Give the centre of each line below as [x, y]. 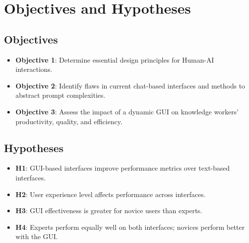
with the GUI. [37, 236]
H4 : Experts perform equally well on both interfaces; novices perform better [130, 227]
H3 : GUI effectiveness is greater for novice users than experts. [109, 210]
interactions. [34, 69]
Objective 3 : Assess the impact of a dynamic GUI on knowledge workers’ [127, 111]
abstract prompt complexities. [60, 95]
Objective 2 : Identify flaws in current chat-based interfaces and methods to [130, 85]
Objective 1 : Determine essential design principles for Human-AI [115, 59]
